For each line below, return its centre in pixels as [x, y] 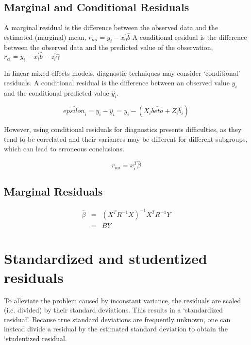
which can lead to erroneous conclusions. [64, 148]
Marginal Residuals [53, 191]
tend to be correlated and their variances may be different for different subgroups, [126, 139]
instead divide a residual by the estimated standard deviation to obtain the [116, 329]
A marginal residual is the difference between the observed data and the [111, 27]
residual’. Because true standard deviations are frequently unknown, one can [117, 319]
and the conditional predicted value [57, 92]
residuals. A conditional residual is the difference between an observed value [117, 82]
